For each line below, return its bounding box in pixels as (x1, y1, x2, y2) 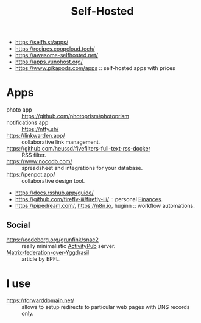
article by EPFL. (21, 255, 61, 263)
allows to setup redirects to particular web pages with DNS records (21, 303, 190, 310)
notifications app (6, 119, 49, 126)
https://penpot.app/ (6, 171, 56, 178)
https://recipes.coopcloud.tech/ (15, 45, 96, 52)
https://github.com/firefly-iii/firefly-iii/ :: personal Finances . (15, 196, 163, 203)
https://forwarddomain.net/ (6, 297, 74, 304)
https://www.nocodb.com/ (6, 158, 72, 165)
